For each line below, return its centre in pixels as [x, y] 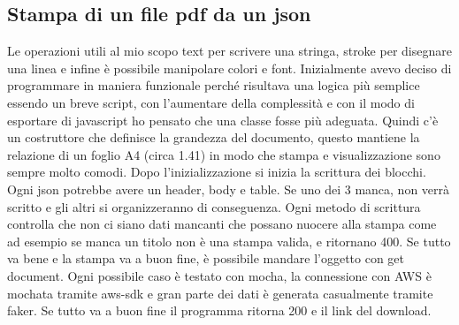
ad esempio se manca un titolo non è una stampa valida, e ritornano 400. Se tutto [229, 241]
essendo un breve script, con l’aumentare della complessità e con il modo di [211, 102]
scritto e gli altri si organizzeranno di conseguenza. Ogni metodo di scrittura [214, 206]
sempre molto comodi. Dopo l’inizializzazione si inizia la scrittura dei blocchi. [217, 172]
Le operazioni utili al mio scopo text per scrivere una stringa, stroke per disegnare [229, 51]
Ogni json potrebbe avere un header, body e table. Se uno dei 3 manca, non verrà [229, 189]
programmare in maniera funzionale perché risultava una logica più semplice [214, 85]
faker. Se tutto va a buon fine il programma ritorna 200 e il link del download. [219, 310]
